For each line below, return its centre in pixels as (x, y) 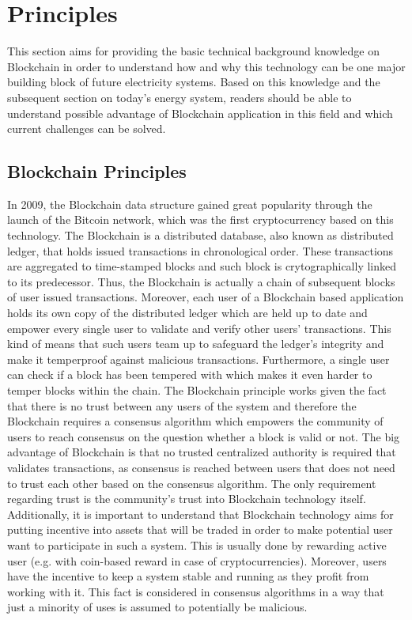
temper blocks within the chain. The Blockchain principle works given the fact (197, 390)
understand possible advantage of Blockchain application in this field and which (200, 113)
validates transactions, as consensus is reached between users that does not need (201, 467)
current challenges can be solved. (87, 129)
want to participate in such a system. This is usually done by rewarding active (197, 544)
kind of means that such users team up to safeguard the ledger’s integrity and (196, 344)
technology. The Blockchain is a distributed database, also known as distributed (200, 235)
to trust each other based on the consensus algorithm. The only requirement (192, 483)
